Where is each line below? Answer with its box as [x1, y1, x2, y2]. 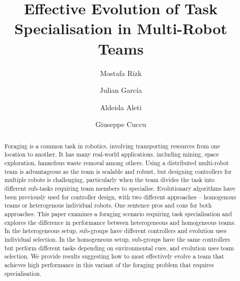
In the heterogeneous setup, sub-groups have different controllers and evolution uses [4, 226, 227, 235]
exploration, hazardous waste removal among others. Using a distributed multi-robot [4, 158, 229, 167]
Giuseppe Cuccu [95, 119, 146, 130]
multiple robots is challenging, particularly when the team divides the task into [4, 175, 215, 184]
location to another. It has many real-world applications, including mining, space [4, 150, 219, 159]
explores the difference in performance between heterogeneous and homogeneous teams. [4, 218, 236, 226]
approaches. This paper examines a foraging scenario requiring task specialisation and [4, 209, 232, 218]
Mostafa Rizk [100, 67, 142, 78]
